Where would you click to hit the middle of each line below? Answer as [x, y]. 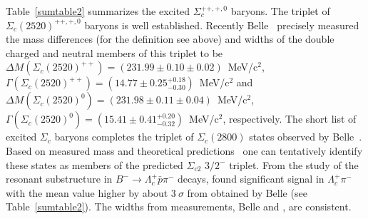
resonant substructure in [59, 179]
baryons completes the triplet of [124, 137]
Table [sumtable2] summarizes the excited [98, 11]
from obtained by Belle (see [247, 192]
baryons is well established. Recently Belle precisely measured [222, 25]
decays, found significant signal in [251, 179]
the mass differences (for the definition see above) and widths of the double [170, 39]
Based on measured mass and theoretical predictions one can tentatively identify [184, 150]
